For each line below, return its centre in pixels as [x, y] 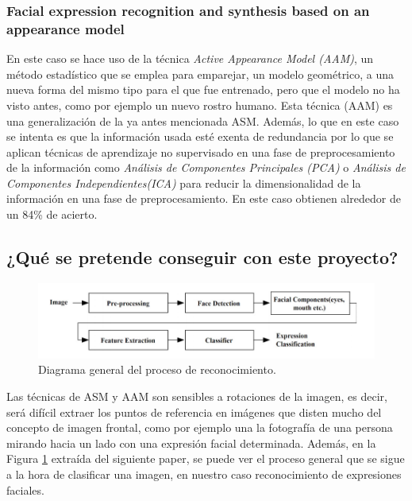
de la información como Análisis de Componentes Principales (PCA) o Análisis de [206, 167]
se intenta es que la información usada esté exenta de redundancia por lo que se [200, 136]
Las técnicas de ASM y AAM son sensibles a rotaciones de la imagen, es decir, [197, 396]
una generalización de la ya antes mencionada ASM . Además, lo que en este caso [203, 120]
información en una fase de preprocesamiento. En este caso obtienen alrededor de [204, 198]
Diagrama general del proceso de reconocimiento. [157, 369]
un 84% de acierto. [52, 214]
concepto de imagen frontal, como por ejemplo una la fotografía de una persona [200, 427]
